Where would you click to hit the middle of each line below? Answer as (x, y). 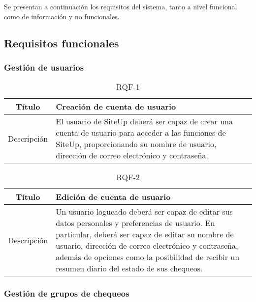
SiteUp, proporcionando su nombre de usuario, (136, 144)
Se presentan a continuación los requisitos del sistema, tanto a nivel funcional (121, 6)
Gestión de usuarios (44, 67)
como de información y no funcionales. (62, 16)
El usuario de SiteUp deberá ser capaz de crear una (144, 121)
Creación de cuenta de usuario (116, 107)
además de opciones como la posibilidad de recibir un (148, 257)
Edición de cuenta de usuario (113, 197)
